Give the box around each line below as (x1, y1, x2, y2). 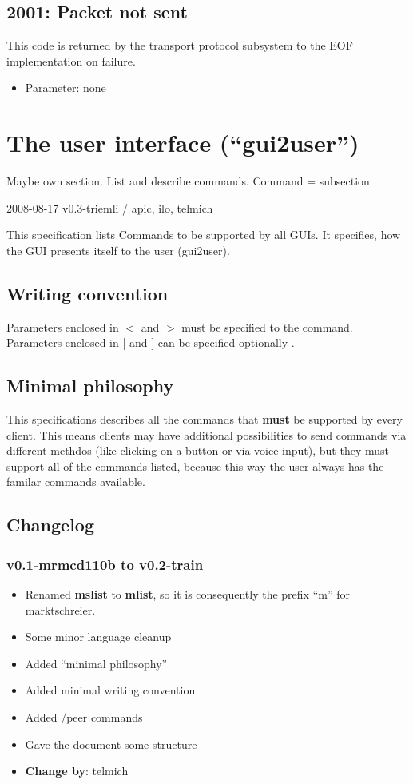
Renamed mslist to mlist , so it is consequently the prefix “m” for (25, 586, 350, 603)
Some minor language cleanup (25, 628, 172, 645)
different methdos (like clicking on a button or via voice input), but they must (6, 442, 389, 459)
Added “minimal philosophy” (25, 655, 168, 671)
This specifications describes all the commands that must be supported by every (6, 411, 403, 428)
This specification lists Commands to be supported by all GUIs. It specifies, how (6, 226, 401, 243)
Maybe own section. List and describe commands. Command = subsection (6, 173, 370, 189)
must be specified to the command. (181, 318, 353, 335)
